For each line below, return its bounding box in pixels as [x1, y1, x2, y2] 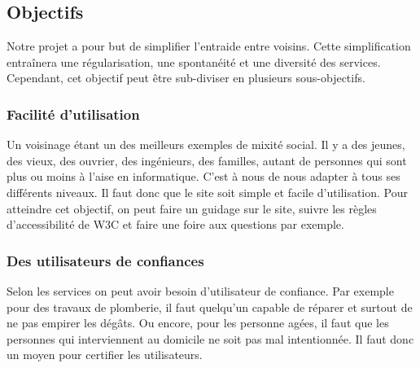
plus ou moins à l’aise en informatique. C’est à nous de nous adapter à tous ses [7, 168, 400, 185]
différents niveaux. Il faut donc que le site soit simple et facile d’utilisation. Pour [7, 183, 408, 200]
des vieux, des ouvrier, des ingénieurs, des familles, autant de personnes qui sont [7, 151, 407, 169]
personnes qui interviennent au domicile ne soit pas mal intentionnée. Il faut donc [7, 330, 414, 347]
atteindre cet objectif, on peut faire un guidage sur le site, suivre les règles [7, 199, 377, 217]
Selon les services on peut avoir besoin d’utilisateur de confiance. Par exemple [7, 282, 394, 299]
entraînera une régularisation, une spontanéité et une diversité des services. [7, 53, 381, 70]
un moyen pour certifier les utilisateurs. [7, 346, 203, 363]
